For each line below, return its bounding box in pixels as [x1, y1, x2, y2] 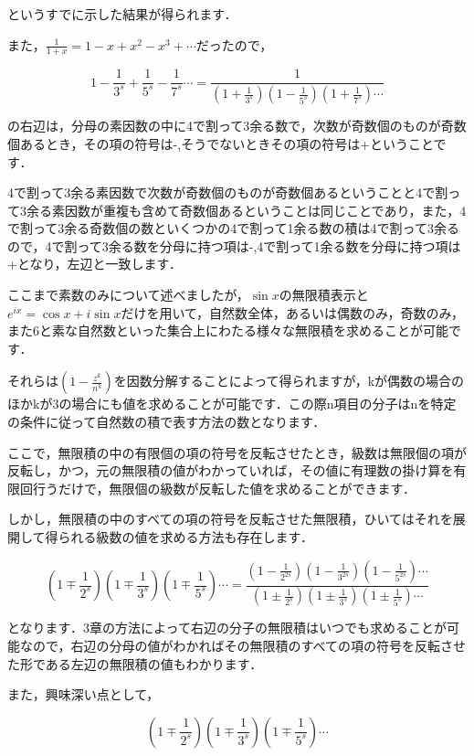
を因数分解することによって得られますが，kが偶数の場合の [113, 371, 465, 390]
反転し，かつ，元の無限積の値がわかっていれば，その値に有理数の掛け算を [7, 461, 454, 480]
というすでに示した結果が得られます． [7, 5, 237, 23]
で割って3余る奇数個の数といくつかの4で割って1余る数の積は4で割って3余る [7, 218, 459, 238]
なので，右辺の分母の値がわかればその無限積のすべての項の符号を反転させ [19, 636, 466, 655]
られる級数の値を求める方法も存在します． [58, 527, 314, 547]
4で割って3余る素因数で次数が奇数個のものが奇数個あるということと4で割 [7, 183, 448, 202]
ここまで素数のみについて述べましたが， [7, 285, 249, 304]
